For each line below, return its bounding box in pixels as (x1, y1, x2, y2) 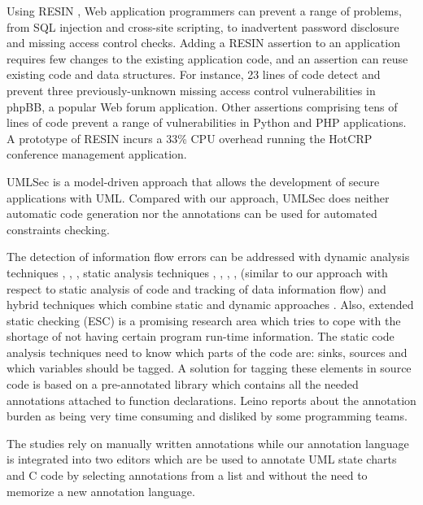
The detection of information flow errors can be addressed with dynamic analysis (7, 248, 410, 265)
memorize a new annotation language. (7, 482, 195, 499)
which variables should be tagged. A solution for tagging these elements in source (7, 359, 412, 377)
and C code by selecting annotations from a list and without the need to (7, 467, 368, 484)
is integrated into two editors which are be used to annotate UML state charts (7, 451, 397, 468)
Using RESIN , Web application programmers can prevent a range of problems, (7, 2, 402, 19)
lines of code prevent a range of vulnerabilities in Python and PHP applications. (7, 114, 407, 131)
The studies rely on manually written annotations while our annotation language (7, 434, 409, 451)
